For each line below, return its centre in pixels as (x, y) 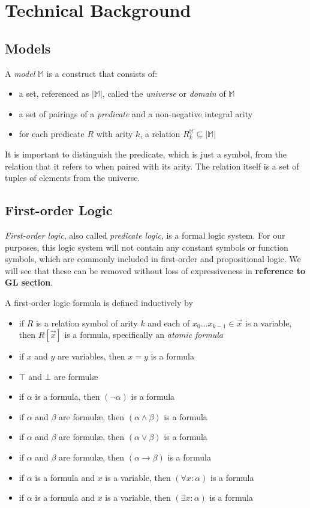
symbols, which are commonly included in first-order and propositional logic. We (153, 259)
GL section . (29, 282)
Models (28, 48)
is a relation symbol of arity (87, 323)
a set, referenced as (54, 93)
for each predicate (52, 134)
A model (20, 73)
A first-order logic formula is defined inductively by (99, 302)
